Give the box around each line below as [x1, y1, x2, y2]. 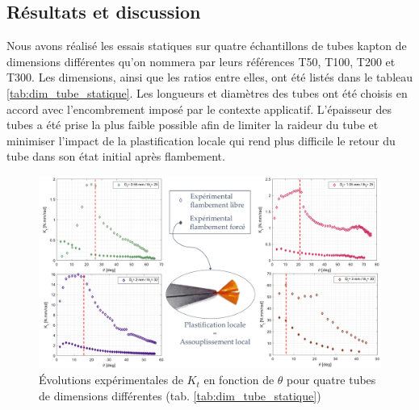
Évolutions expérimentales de [39, 371, 183, 388]
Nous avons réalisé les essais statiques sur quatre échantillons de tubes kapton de [6, 37, 407, 54]
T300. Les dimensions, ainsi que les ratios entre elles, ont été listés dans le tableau [6, 69, 413, 86]
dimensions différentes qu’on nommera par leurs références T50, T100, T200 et [6, 52, 396, 69]
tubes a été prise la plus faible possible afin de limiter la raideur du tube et [6, 116, 379, 133]
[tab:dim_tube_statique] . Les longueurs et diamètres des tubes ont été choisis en [6, 84, 408, 101]
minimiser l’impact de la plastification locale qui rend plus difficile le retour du [6, 132, 396, 149]
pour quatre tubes [287, 371, 376, 388]
